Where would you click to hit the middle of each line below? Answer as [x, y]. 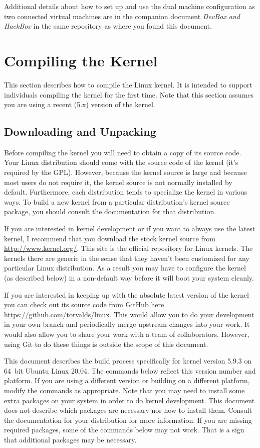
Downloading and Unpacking [80, 131]
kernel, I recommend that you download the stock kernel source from [110, 238]
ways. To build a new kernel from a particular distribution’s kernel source [117, 201]
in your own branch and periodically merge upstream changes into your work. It [127, 324]
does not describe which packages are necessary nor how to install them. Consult [128, 410]
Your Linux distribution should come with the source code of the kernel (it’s [121, 162]
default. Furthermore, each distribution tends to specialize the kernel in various [126, 192]
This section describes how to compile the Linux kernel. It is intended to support [128, 84]
